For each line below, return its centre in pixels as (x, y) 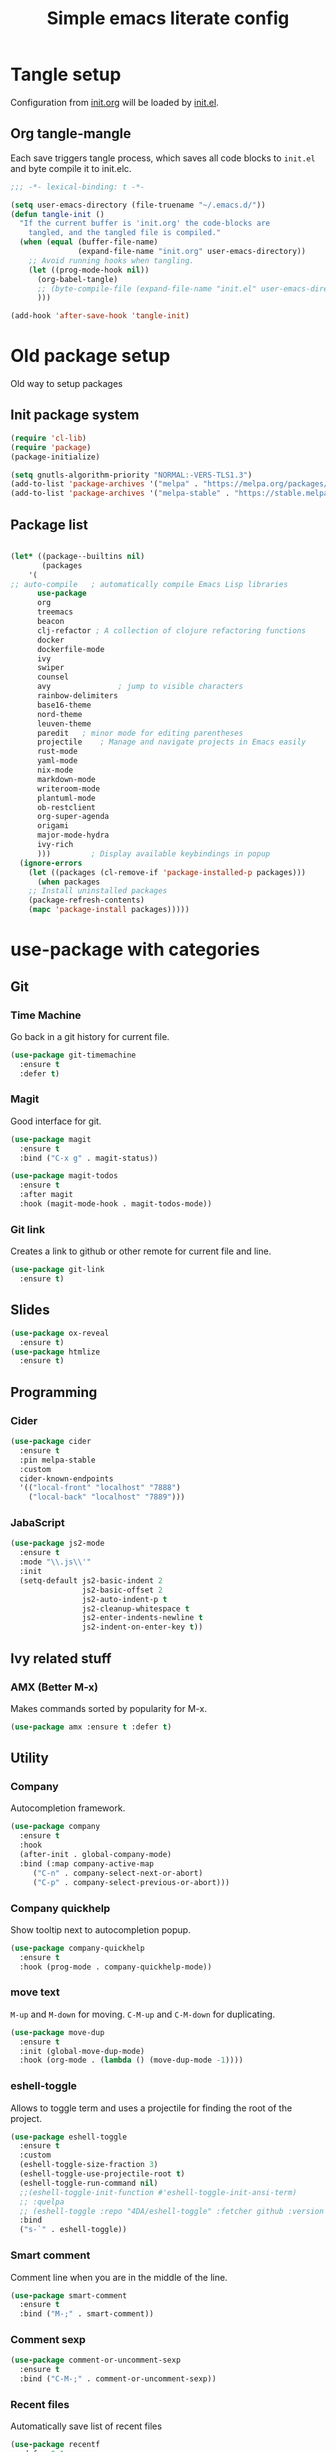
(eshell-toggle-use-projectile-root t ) (102, 2174)
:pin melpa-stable (58, 1460)
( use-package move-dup (57, 2032)
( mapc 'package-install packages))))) (109, 910)
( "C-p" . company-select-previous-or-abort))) (131, 1882)
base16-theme (64, 705)
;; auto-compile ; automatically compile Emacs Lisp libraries (149, 584)
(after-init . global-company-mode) (95, 1855)
